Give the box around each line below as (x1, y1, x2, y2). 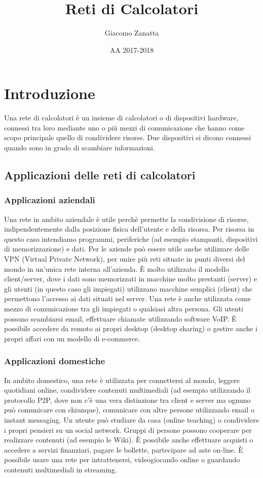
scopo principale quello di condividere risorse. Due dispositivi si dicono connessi (4, 132, 251, 143)
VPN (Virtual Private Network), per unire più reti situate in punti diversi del (4, 253, 245, 264)
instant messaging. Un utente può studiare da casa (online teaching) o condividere (4, 414, 259, 425)
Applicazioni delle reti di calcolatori (4, 167, 196, 183)
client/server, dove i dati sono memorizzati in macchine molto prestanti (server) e (4, 273, 257, 284)
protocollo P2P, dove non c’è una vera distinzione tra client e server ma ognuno (4, 394, 251, 405)
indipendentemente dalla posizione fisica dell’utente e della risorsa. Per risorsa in (4, 224, 254, 234)
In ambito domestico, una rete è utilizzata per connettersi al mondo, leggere (4, 374, 240, 385)
